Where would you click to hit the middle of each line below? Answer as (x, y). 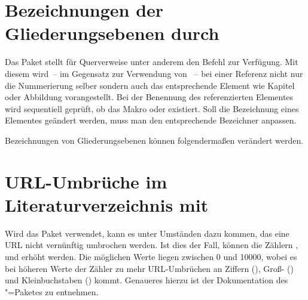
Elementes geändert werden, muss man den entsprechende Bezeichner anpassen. (151, 120)
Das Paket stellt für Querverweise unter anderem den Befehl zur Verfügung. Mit (152, 62)
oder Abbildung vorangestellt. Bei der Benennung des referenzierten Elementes (149, 97)
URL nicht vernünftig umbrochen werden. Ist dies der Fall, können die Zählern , (152, 245)
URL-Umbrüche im (86, 181)
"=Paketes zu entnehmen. (52, 291)
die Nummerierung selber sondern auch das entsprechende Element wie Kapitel (150, 85)
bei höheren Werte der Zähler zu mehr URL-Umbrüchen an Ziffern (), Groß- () (150, 268)
